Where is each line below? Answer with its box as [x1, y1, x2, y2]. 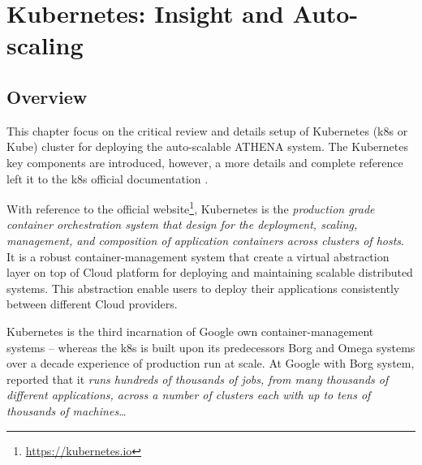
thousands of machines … [6, 402, 127, 419]
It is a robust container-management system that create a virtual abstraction [6, 248, 390, 265]
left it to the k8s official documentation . [6, 170, 209, 187]
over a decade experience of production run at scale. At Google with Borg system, [6, 355, 415, 372]
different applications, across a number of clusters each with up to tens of [6, 386, 371, 403]
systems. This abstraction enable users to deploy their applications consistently [6, 279, 400, 296]
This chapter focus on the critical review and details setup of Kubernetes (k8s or [6, 122, 408, 139]
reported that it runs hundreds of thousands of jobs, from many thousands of [6, 370, 389, 387]
